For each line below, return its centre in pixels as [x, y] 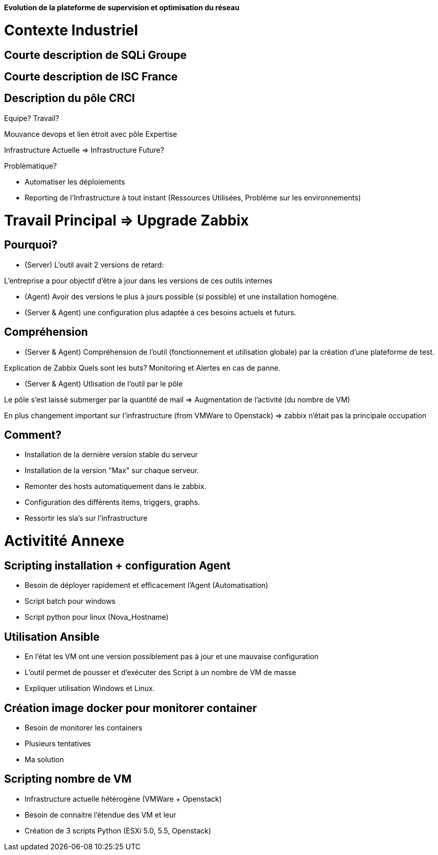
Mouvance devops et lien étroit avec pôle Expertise [91, 134]
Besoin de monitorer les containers [84, 727]
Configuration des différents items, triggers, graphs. [112, 502]
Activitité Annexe [64, 541]
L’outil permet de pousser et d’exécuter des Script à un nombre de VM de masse [161, 673]
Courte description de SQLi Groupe [95, 55]
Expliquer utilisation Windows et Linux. [90, 688]
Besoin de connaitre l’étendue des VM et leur [101, 815]
